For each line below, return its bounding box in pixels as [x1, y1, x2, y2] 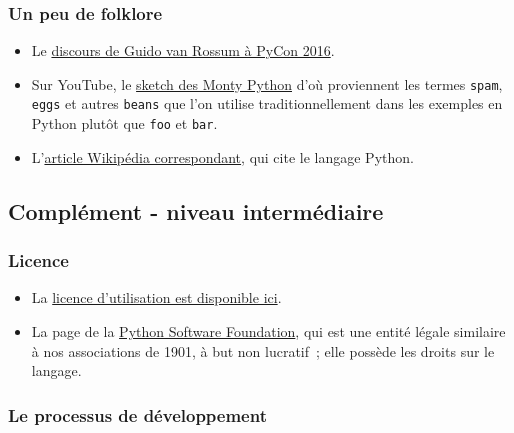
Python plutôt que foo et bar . [31, 113, 218, 134]
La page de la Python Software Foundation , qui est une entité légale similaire [31, 320, 506, 341]
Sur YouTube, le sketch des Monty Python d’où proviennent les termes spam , [31, 73, 503, 94]
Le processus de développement [8, 402, 267, 427]
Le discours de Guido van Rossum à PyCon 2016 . [31, 40, 335, 61]
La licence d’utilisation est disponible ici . [31, 287, 282, 308]
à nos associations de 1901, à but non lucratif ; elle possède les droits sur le [31, 340, 495, 361]
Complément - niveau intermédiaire [8, 195, 384, 226]
